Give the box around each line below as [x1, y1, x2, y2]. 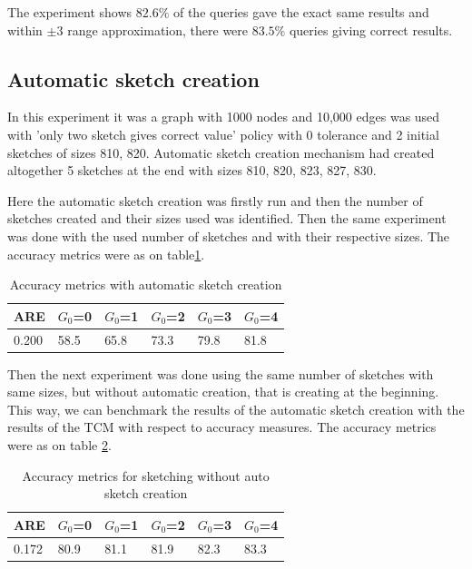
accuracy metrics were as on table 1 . [7, 244, 205, 263]
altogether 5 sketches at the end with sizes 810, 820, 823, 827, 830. [7, 161, 377, 180]
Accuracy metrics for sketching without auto [22, 466, 270, 485]
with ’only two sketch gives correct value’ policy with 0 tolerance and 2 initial [7, 124, 439, 143]
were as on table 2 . [7, 436, 112, 455]
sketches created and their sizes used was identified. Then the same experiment [7, 209, 447, 228]
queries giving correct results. [289, 20, 453, 39]
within [7, 20, 43, 39]
